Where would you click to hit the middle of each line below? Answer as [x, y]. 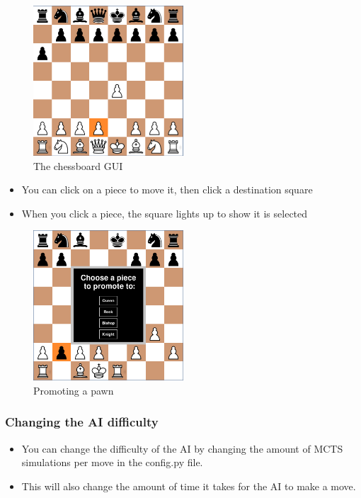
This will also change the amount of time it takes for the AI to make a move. [189, 486]
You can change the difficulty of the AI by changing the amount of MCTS [182, 448]
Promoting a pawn [74, 390]
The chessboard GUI [78, 165]
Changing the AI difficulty [82, 422]
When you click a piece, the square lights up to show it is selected [165, 213]
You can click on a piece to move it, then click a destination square [167, 189]
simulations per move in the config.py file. [112, 462]
